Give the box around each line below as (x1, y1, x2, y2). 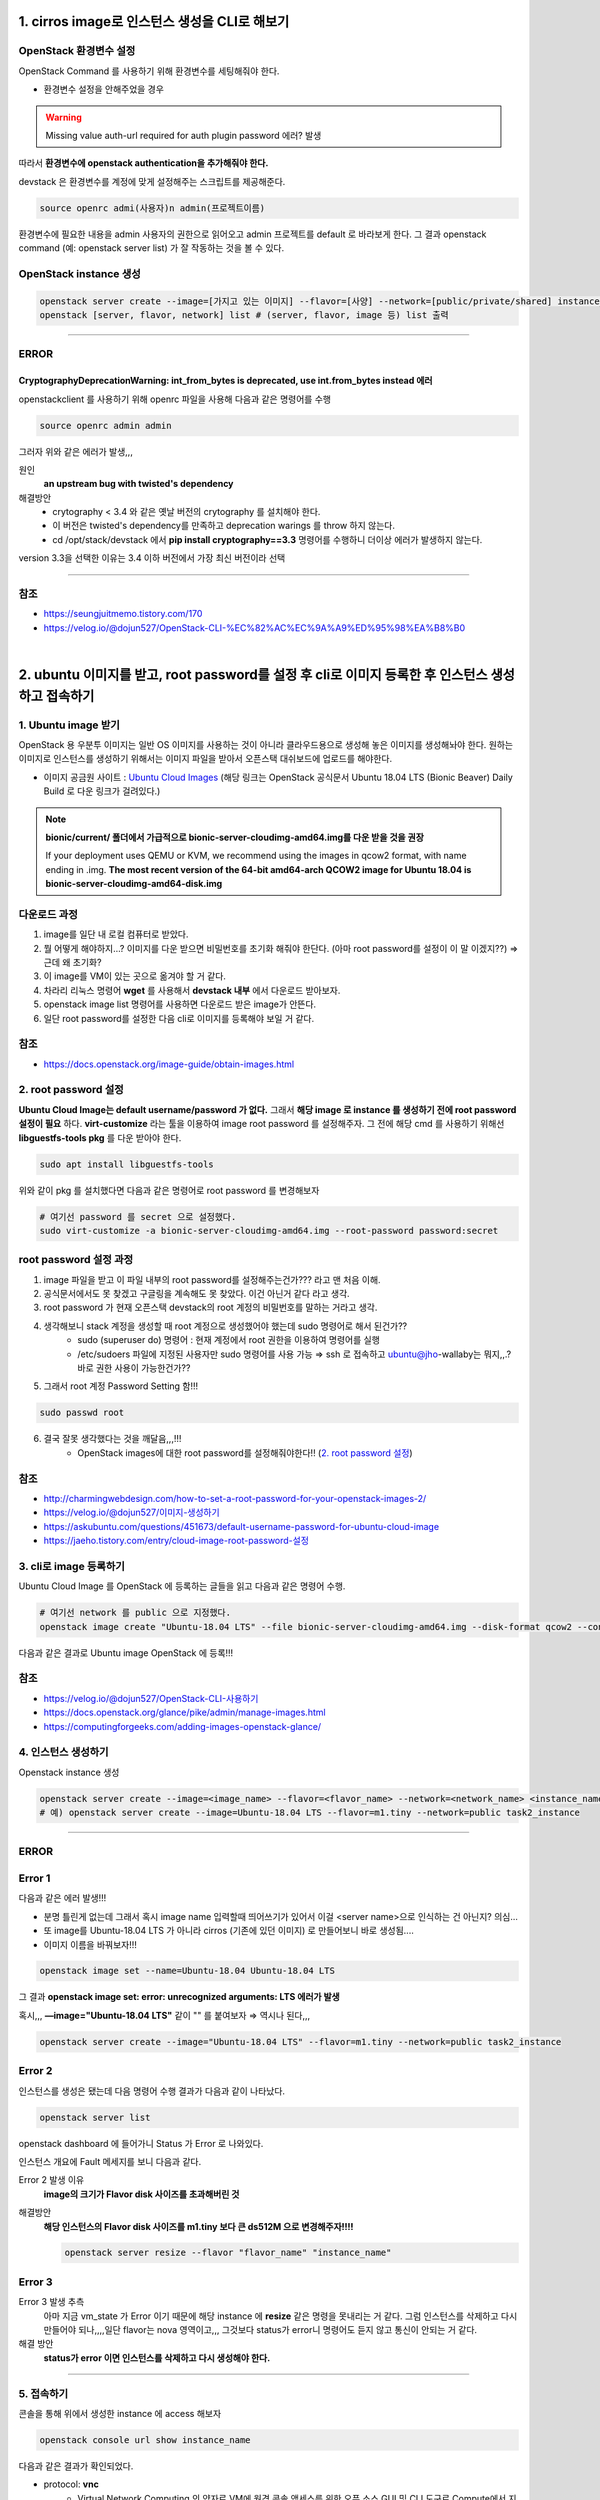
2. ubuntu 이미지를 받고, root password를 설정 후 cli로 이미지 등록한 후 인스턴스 (18, 666, 489, 683)
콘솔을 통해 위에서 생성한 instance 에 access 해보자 (18, 2407, 222, 2419)
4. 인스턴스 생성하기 (18, 1745, 109, 1759)
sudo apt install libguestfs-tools (39, 1158, 214, 1170)
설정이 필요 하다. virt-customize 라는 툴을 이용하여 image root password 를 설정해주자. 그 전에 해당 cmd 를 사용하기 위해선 (18, 1118, 505, 1130)
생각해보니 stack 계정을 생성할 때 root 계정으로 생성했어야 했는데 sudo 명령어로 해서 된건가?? (43, 1320, 408, 1332)
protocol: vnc (43, 2478, 99, 2490)
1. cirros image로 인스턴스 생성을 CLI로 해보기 (18, 13, 290, 30)
